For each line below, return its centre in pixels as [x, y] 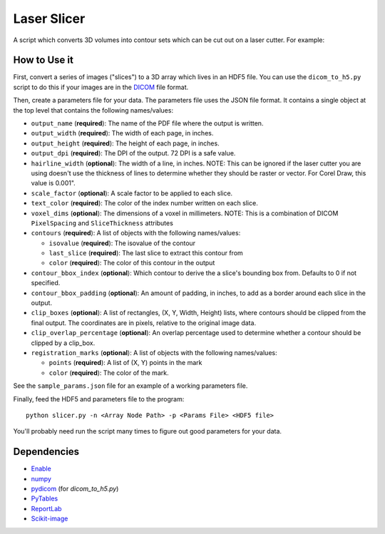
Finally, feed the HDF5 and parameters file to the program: [99, 399]
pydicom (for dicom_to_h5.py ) [75, 489]
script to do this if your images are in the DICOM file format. [101, 87]
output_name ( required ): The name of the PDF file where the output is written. [147, 123]
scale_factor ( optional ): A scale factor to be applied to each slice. [132, 193]
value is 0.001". [53, 183]
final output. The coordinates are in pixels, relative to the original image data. [144, 323]
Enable [41, 469]
